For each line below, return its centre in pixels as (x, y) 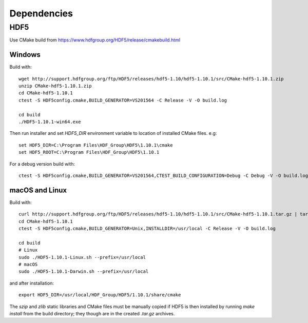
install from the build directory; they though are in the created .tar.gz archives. (92, 313)
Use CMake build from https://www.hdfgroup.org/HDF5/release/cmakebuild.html (95, 40)
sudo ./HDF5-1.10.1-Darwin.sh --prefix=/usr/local (84, 271)
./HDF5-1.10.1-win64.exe (50, 122)
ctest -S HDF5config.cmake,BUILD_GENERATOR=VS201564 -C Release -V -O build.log (123, 100)
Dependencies (41, 13)
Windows (25, 55)
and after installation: (32, 283)
